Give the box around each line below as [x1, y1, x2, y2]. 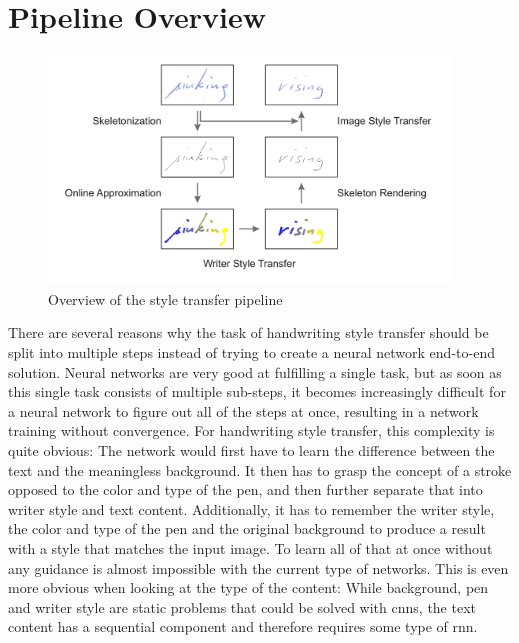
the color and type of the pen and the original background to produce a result [8, 518, 486, 539]
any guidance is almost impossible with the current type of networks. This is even [8, 557, 509, 578]
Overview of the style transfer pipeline [48, 288, 283, 309]
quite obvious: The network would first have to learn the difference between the [8, 439, 495, 460]
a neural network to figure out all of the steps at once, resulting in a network [8, 400, 479, 421]
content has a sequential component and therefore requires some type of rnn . [8, 616, 478, 637]
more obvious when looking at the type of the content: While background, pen [8, 577, 489, 598]
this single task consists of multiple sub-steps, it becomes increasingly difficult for [8, 381, 506, 402]
